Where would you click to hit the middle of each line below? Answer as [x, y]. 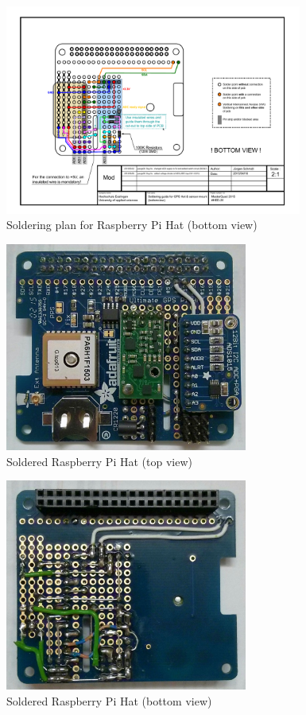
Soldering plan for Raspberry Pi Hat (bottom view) [132, 225]
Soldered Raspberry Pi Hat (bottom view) [109, 700]
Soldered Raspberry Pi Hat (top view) [99, 461]
